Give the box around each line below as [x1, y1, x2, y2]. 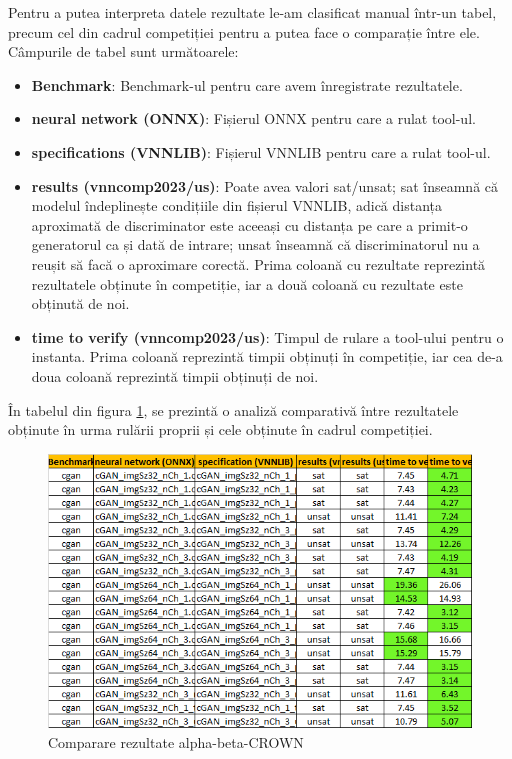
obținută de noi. [31, 293, 130, 314]
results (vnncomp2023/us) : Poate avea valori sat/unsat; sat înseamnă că [31, 175, 499, 196]
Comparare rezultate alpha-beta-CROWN [48, 731, 304, 752]
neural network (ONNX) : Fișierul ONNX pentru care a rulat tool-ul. [31, 108, 476, 129]
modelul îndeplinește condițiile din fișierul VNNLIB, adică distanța [31, 195, 442, 216]
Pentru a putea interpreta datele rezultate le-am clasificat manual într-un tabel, [8, 2, 497, 22]
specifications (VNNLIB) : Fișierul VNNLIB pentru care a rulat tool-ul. [31, 141, 491, 162]
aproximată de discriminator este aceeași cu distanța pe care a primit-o [31, 214, 468, 235]
